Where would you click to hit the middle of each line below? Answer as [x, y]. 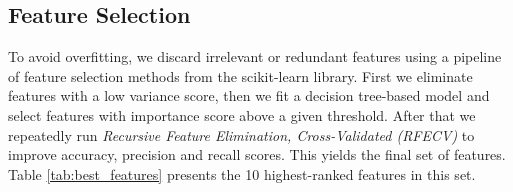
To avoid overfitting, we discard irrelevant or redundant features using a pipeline [255, 56]
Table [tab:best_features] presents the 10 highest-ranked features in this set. [242, 173]
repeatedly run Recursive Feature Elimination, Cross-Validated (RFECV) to [241, 134]
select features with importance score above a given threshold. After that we [242, 114]
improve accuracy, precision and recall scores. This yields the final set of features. [257, 154]
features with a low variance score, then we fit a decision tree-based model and [249, 95]
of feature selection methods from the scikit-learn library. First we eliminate [240, 75]
